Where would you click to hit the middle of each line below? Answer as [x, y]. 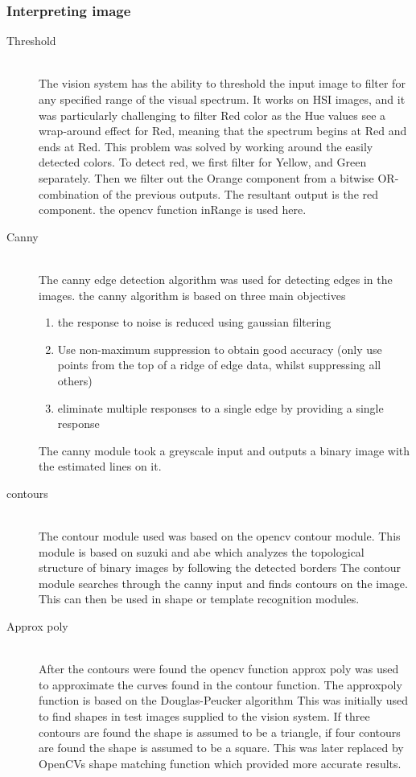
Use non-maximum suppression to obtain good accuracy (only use [220, 349]
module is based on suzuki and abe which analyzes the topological [202, 551]
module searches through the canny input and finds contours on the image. [223, 583]
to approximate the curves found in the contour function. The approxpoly [220, 684]
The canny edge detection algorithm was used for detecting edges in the [216, 279]
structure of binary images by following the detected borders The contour [220, 567]
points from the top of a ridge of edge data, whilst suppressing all [219, 365]
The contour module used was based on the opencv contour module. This [220, 536]
